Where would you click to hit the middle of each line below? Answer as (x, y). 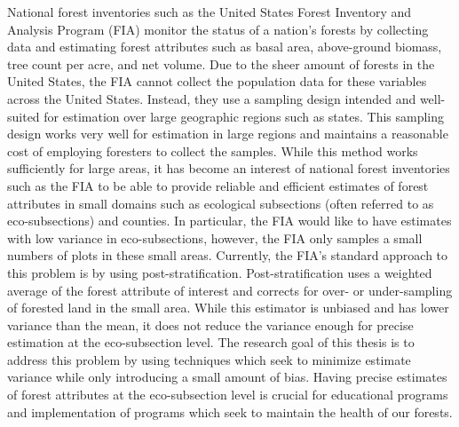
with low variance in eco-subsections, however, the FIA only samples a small (215, 237)
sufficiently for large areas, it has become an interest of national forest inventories (229, 168)
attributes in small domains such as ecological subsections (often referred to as (221, 203)
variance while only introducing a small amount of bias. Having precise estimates (227, 377)
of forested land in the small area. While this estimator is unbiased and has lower (228, 308)
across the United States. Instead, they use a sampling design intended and (212, 98)
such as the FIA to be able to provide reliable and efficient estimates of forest (218, 185)
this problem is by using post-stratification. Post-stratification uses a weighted (220, 272)
